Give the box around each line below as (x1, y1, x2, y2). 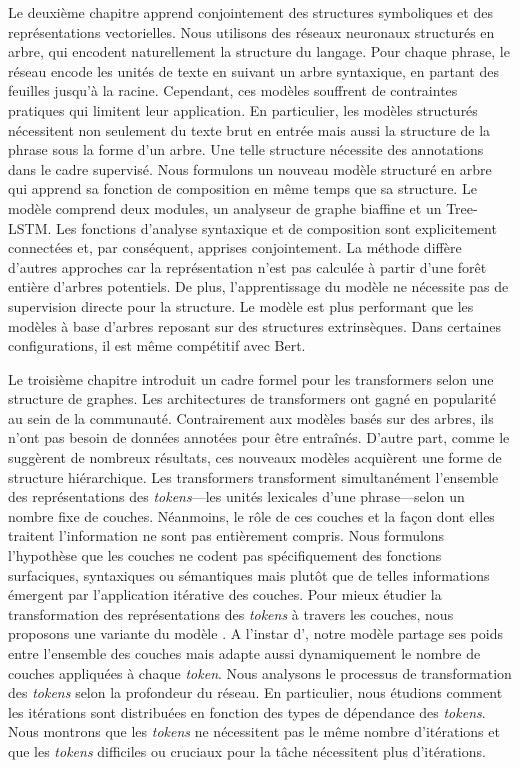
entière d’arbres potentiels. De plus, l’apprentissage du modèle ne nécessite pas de (8, 276, 509, 297)
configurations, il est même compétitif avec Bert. (8, 335, 306, 356)
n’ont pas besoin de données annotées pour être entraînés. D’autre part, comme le (8, 427, 510, 448)
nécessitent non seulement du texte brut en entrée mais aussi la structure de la (8, 119, 491, 140)
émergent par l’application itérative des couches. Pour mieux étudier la (8, 584, 442, 605)
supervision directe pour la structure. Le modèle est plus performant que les (8, 295, 474, 316)
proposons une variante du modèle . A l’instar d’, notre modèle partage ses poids (8, 623, 503, 644)
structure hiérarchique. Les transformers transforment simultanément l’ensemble (8, 466, 499, 487)
